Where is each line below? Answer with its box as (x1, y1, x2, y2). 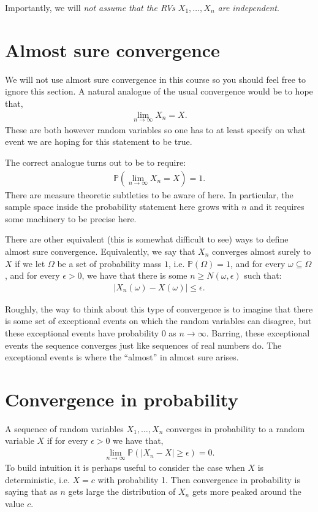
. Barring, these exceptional (206, 326, 310, 339)
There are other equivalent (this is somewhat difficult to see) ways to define (5, 233, 289, 246)
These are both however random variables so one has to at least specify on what (5, 123, 306, 136)
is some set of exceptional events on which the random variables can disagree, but (5, 314, 312, 327)
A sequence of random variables (5, 422, 124, 435)
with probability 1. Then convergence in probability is (97, 473, 300, 486)
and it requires (249, 200, 305, 213)
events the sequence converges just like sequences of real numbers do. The (5, 338, 282, 351)
